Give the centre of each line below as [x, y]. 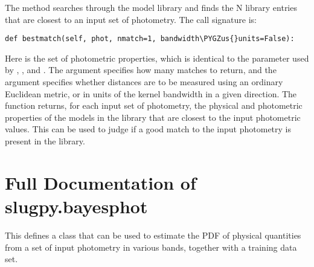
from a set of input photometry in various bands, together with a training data [151, 247]
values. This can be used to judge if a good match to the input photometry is [148, 129]
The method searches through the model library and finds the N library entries [151, 7]
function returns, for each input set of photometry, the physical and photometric [154, 105]
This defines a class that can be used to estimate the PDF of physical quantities [153, 235]
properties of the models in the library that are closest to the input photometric [153, 117]
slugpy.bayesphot [76, 206]
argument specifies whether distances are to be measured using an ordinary [144, 82]
